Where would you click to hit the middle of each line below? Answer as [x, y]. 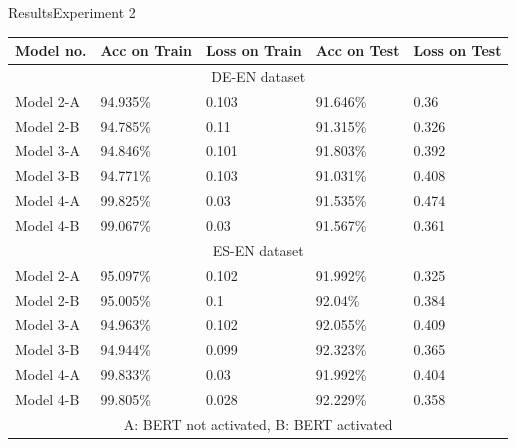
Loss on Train [253, 50]
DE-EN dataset [258, 75]
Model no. [51, 50]
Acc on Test [357, 50]
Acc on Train [146, 50]
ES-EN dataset [258, 249]
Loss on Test [457, 50]
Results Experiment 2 [72, 12]
